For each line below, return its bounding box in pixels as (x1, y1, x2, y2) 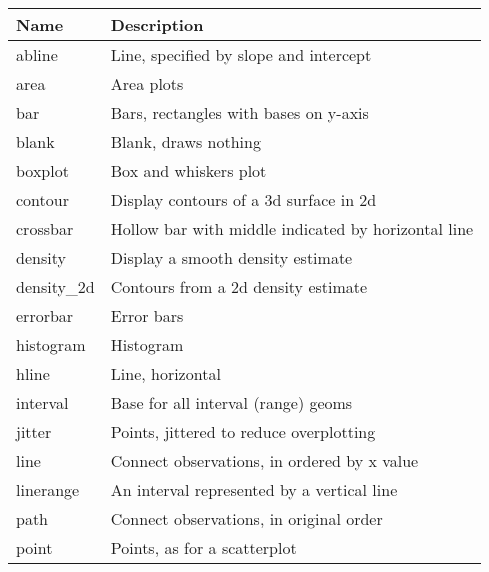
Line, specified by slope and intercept (110, 43, 372, 66)
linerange (16, 478, 80, 501)
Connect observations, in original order (110, 507, 383, 530)
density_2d (16, 275, 95, 298)
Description (110, 13, 204, 36)
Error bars (110, 304, 184, 327)
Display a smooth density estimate (110, 246, 353, 269)
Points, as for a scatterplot (110, 536, 297, 559)
